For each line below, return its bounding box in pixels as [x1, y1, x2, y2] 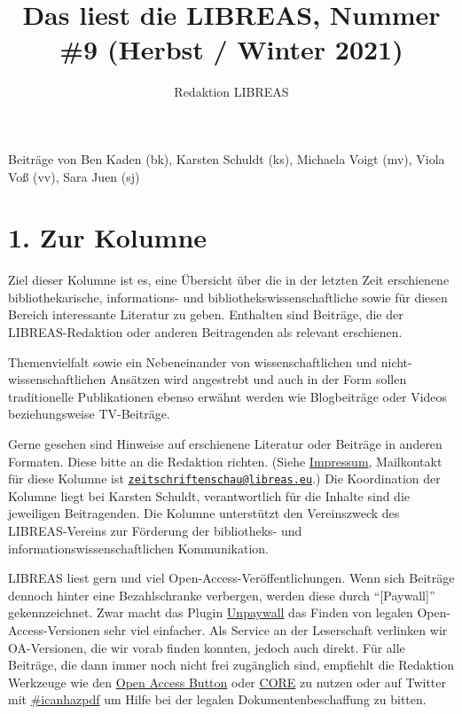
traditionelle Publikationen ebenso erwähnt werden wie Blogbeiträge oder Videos [8, 387, 448, 405]
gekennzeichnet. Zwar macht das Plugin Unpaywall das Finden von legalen [8, 603, 413, 622]
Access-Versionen [8, 620, 100, 639]
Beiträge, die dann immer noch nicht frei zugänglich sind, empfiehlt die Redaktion [8, 655, 455, 674]
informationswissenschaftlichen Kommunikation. [8, 538, 269, 557]
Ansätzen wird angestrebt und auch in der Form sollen [109, 370, 407, 388]
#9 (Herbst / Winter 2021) [59, 31, 403, 67]
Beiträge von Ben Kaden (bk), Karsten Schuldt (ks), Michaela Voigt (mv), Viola [8, 149, 445, 168]
